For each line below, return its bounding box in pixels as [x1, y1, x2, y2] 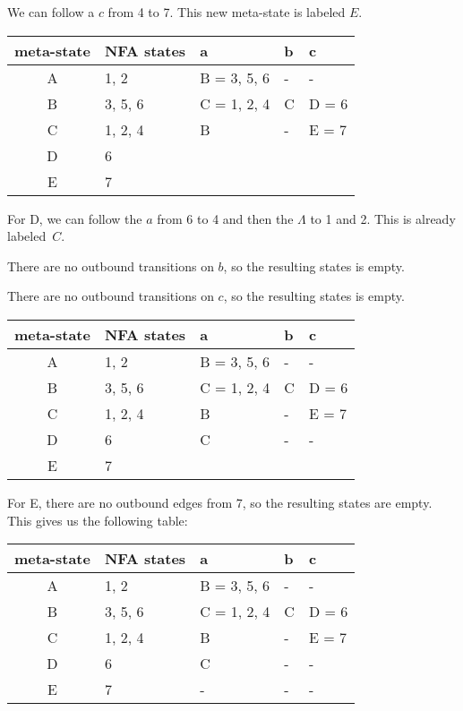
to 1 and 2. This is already [310, 209, 456, 227]
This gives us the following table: [7, 510, 188, 529]
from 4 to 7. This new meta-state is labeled [107, 3, 346, 21]
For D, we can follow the [7, 209, 142, 227]
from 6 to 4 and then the [157, 209, 294, 227]
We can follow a [7, 3, 95, 21]
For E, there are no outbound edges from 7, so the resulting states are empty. [7, 493, 433, 511]
